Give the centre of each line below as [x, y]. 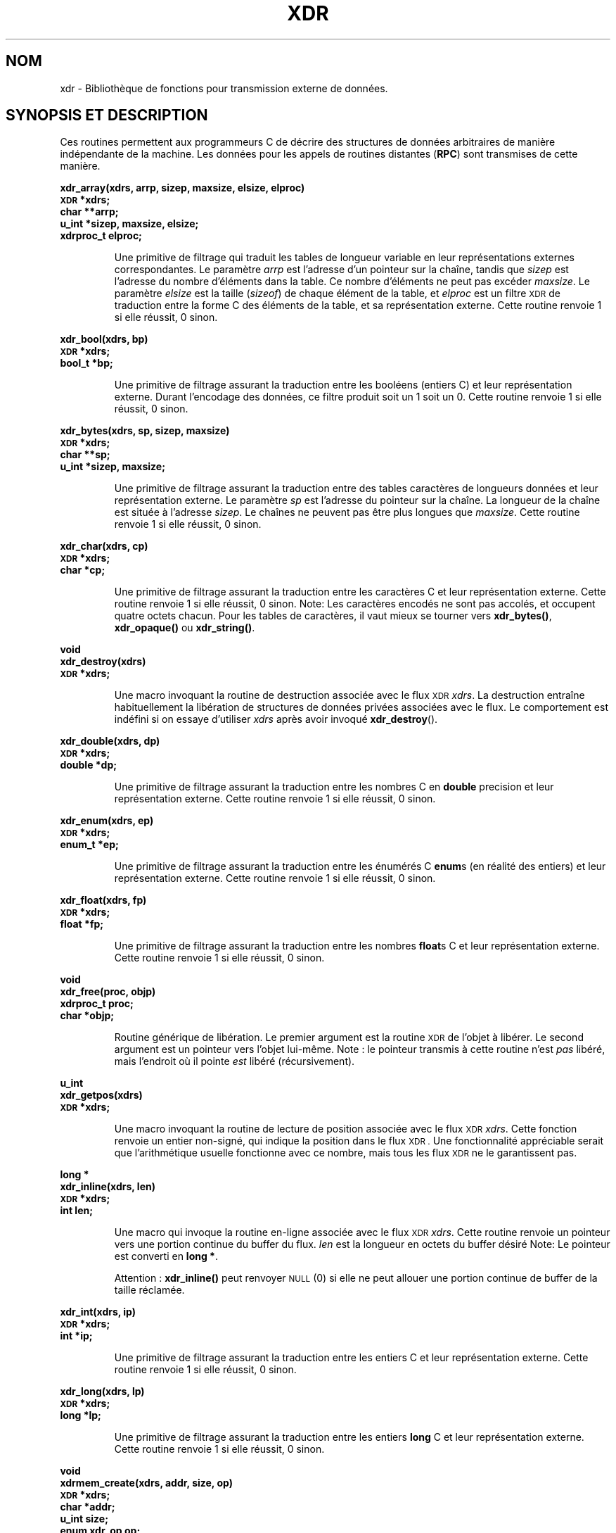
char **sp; [85, 455]
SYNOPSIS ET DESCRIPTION [107, 115]
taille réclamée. [149, 1290]
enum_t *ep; [89, 845]
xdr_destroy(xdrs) [103, 662]
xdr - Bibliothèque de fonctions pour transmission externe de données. [224, 88]
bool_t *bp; [86, 363]
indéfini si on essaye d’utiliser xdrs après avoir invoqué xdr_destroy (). [276, 719]
